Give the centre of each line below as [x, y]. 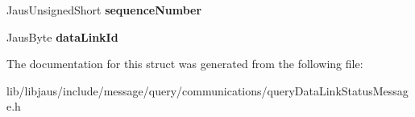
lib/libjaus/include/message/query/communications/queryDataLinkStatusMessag [207, 90]
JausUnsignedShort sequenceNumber [104, 10]
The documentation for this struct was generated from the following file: [185, 64]
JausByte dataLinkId [62, 36]
